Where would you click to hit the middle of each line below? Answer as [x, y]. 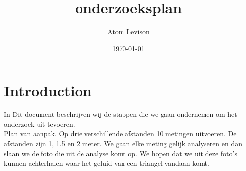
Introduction [48, 90]
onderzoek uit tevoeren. [40, 124]
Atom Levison [128, 31]
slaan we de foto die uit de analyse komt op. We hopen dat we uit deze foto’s [121, 153]
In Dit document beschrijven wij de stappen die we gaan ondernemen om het [121, 114]
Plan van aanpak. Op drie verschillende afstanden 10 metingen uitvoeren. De [120, 134]
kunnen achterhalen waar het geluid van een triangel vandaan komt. [107, 163]
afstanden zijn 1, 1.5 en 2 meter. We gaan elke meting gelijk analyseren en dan [123, 143]
